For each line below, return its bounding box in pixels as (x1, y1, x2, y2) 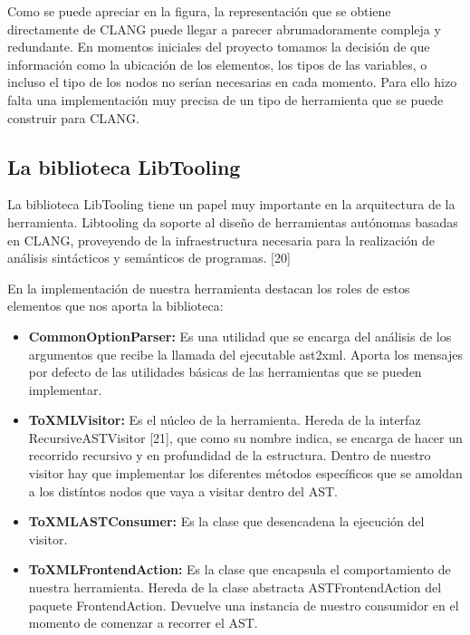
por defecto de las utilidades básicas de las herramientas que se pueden (28, 362, 422, 381)
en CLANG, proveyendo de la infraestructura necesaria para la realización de (7, 230, 436, 249)
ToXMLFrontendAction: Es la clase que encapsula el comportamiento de (28, 560, 451, 579)
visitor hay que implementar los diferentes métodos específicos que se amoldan (28, 464, 463, 483)
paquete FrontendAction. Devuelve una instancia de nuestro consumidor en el (28, 595, 459, 614)
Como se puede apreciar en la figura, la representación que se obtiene (7, 2, 391, 20)
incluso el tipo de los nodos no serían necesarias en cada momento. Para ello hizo (7, 72, 457, 91)
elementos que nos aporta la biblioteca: (7, 296, 224, 315)
